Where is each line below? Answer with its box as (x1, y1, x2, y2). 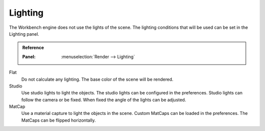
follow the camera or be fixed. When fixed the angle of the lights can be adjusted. (21, 97, 186, 103)
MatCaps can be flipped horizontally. (21, 117, 96, 123)
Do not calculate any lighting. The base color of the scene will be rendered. (21, 76, 174, 82)
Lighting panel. (9, 31, 39, 37)
